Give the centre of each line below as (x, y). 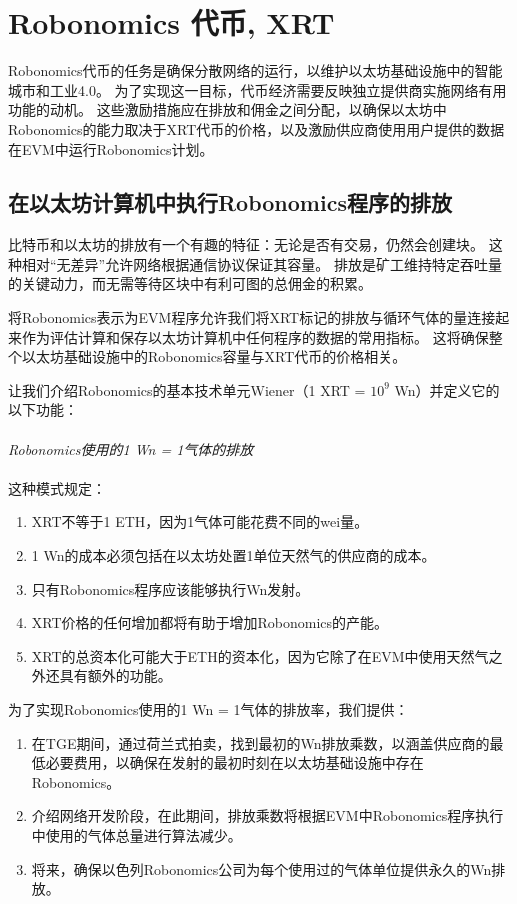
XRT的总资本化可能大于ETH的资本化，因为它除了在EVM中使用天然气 (260, 655)
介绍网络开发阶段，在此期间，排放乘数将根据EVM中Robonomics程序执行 (267, 815)
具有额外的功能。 (115, 675)
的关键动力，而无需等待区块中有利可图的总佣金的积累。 (190, 283)
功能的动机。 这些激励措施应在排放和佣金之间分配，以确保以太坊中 (227, 109)
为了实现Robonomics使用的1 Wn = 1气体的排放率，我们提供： (208, 708)
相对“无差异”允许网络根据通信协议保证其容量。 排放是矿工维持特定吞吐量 (261, 263)
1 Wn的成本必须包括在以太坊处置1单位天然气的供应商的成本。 (233, 555)
